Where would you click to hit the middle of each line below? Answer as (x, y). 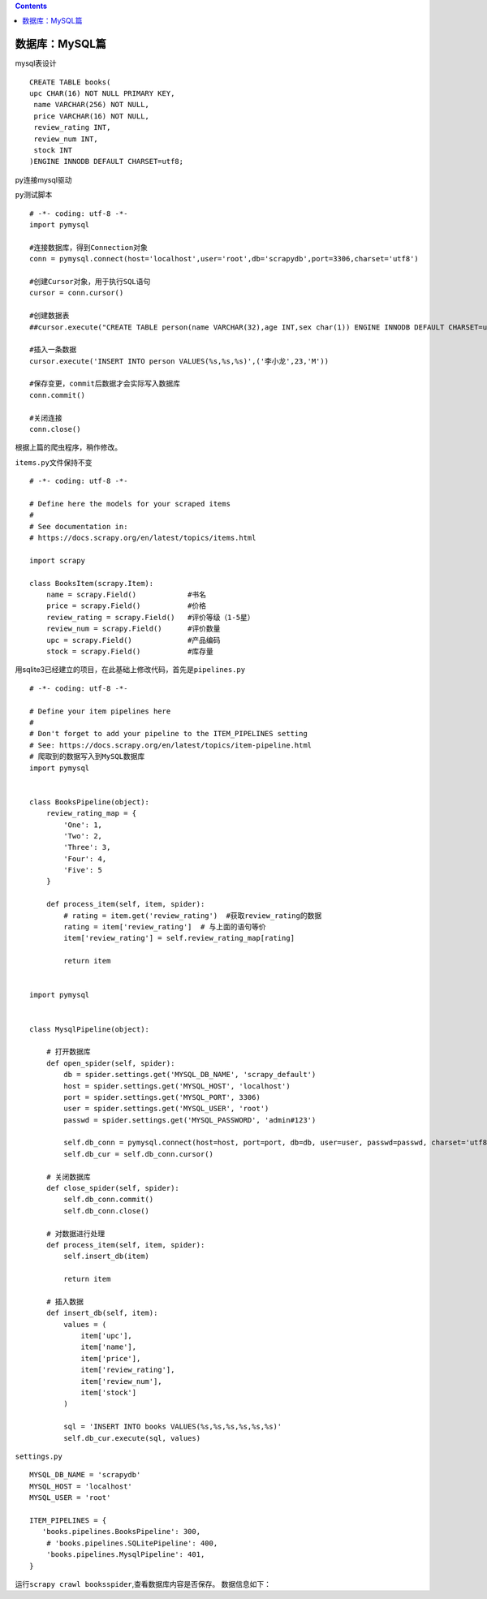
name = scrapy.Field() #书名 (126, 595)
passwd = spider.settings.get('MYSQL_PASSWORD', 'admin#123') (190, 1120)
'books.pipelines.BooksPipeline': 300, (121, 1532)
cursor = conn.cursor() (77, 293)
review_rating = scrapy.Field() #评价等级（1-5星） (150, 617)
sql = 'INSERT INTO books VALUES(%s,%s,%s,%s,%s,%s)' (173, 1427)
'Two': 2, (83, 836)
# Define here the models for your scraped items (130, 504)
